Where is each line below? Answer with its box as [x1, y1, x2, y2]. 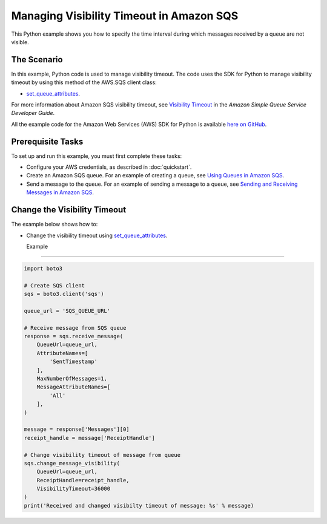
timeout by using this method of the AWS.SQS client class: [11, 79, 157, 86]
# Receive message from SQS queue [24, 324, 127, 331]
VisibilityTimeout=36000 [36, 485, 111, 493]
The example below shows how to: [11, 221, 98, 228]
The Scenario [11, 54, 63, 65]
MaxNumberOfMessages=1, [36, 375, 107, 382]
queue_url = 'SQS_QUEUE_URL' [24, 307, 111, 314]
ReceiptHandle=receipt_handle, [36, 477, 130, 483]
